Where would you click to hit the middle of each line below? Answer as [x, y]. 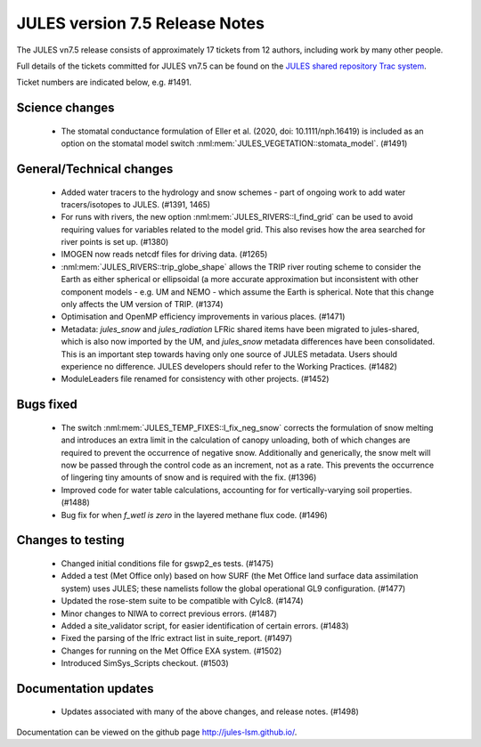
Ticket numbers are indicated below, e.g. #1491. [104, 82]
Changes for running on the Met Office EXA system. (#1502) [171, 651]
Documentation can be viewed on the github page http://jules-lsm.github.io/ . [157, 732]
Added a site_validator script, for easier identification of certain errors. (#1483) [205, 625]
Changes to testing [70, 540]
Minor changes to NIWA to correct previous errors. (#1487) [169, 613]
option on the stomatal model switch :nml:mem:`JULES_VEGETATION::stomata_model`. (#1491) [234, 143]
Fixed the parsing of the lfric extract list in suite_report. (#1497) [177, 638]
